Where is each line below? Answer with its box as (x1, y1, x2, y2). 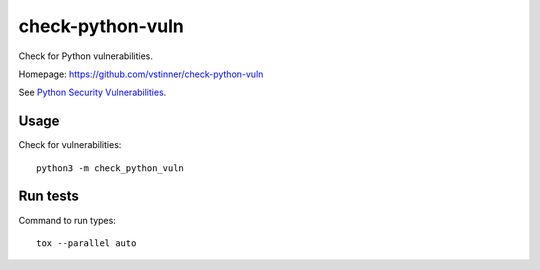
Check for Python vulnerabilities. (18, 50, 154, 62)
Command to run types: (18, 214, 117, 226)
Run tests (18, 188, 79, 205)
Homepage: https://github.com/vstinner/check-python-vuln (18, 68, 264, 80)
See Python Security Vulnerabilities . (18, 86, 167, 99)
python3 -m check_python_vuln (36, 162, 185, 174)
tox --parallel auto (36, 237, 137, 249)
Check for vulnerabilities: (18, 139, 122, 151)
